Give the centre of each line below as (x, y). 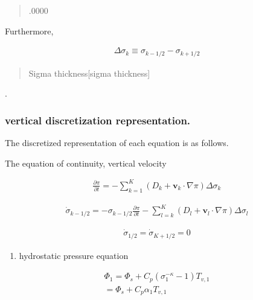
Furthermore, (29, 30)
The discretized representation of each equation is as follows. (117, 143)
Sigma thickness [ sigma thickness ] (89, 73)
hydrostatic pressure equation (74, 255)
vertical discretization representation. (98, 120)
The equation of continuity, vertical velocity (86, 163)
